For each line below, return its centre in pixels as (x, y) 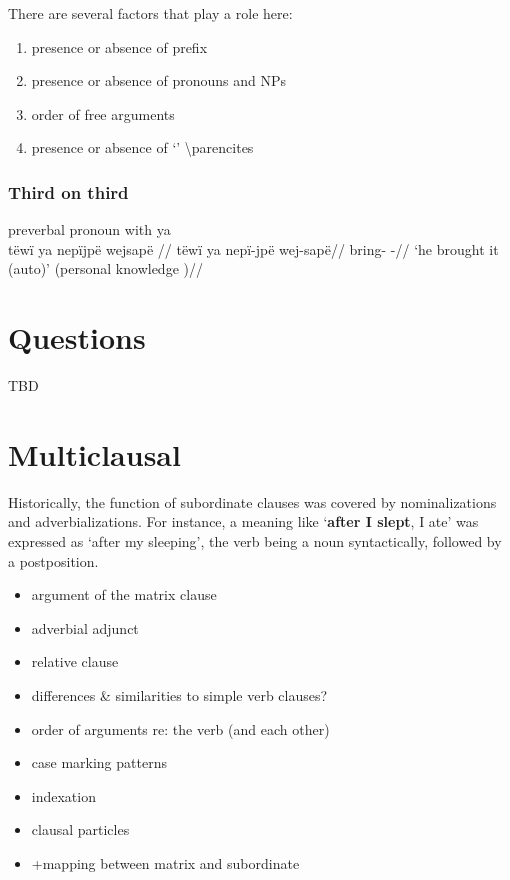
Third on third (68, 191)
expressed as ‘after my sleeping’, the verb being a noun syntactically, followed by (255, 541)
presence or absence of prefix (119, 46)
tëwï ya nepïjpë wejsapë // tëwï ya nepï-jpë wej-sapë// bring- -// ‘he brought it (253, 248)
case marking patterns (99, 762)
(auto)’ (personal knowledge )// (105, 268)
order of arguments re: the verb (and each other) (180, 728)
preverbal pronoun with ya (89, 229)
